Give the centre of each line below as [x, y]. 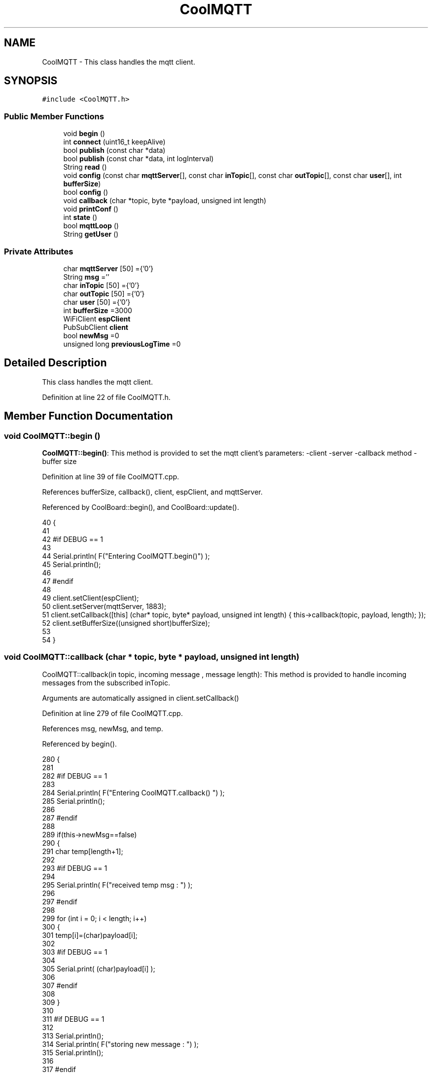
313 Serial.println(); [73, 1036]
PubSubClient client [96, 327]
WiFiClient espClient [97, 319]
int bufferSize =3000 [98, 310]
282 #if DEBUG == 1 [75, 776]
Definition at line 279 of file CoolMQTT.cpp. [112, 713]
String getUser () [91, 234]
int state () [80, 217]
